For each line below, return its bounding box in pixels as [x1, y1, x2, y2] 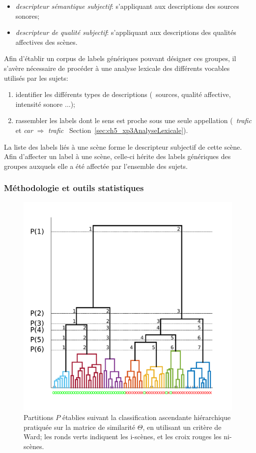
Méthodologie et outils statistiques [4, 182, 144, 194]
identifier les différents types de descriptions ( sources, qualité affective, [15, 89, 231, 99]
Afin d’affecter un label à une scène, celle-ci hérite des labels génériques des [4, 151, 231, 162]
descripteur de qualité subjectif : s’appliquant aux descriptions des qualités [15, 27, 236, 37]
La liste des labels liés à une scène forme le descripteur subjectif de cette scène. [4, 141, 242, 152]
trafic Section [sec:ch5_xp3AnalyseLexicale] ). [48, 125, 188, 135]
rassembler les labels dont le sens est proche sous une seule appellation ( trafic [15, 115, 252, 126]
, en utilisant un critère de [142, 421, 222, 432]
